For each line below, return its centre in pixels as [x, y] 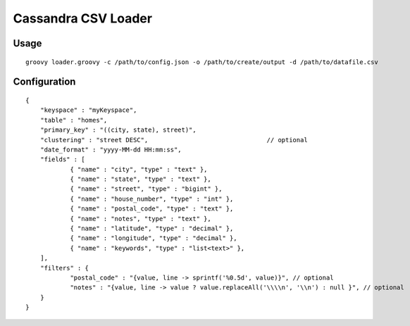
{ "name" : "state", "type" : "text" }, [141, 179]
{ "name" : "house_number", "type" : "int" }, [152, 199]
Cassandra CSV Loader [83, 18]
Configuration [44, 82]
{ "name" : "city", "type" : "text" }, [139, 169]
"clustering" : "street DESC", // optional [174, 140]
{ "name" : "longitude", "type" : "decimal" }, [154, 238]
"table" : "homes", [74, 120]
